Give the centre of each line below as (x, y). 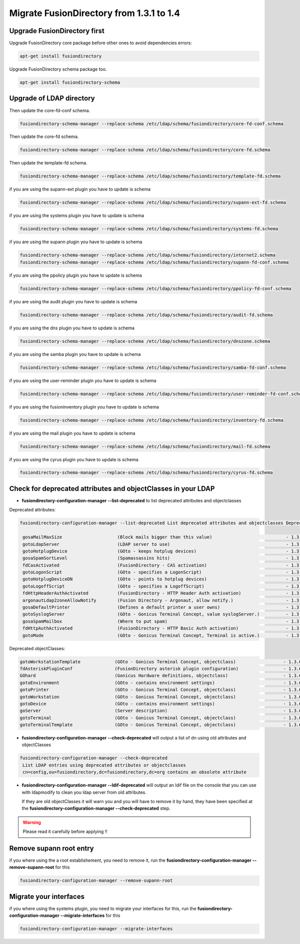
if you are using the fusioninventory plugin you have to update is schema (84, 407)
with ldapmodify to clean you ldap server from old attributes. (84, 792)
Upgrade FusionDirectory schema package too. (58, 69)
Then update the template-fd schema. (48, 163)
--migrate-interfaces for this (90, 915)
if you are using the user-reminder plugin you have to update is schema (83, 381)
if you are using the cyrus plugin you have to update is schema (74, 459)
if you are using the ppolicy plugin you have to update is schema (75, 275)
